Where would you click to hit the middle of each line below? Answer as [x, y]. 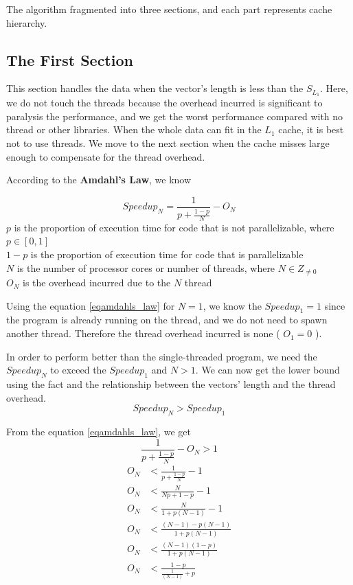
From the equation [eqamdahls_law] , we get [99, 432]
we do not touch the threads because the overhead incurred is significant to [164, 103]
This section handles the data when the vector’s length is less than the [155, 88]
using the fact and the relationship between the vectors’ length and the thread [171, 384]
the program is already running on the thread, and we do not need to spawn [167, 320]
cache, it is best [311, 129]
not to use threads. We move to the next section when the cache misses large [168, 143]
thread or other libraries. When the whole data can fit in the [134, 129]
